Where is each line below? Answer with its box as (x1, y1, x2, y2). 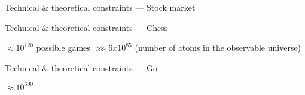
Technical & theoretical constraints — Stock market (5, 1, 196, 13)
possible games (36, 41, 90, 54)
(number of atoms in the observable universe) (135, 41, 301, 54)
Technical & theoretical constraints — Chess (5, 21, 168, 33)
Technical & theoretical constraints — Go (5, 61, 158, 73)
